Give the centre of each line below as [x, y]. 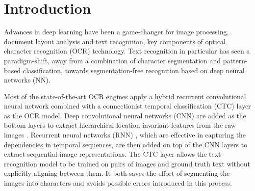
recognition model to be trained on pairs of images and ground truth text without [127, 163]
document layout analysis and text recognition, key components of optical [115, 41]
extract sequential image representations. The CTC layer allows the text [113, 154]
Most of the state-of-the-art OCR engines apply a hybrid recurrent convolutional [125, 96]
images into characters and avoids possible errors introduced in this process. [118, 183]
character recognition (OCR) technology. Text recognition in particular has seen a [127, 51]
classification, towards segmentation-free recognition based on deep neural [134, 70]
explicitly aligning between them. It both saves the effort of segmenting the [117, 173]
